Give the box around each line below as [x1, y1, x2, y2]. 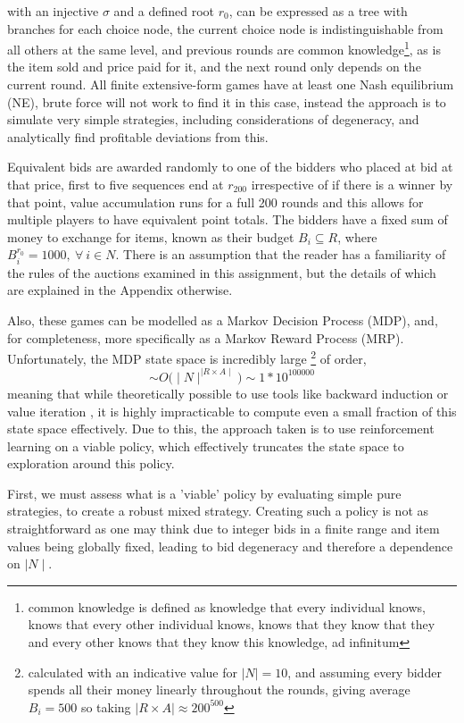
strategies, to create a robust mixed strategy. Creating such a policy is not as [7, 501, 429, 520]
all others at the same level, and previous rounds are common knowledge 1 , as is [7, 38, 441, 58]
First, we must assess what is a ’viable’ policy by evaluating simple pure [7, 483, 402, 502]
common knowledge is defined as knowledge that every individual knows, [28, 597, 426, 616]
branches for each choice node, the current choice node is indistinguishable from [7, 19, 443, 38]
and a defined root [113, 2, 215, 20]
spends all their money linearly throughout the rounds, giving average [28, 680, 410, 699]
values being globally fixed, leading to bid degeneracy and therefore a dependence [7, 536, 453, 555]
